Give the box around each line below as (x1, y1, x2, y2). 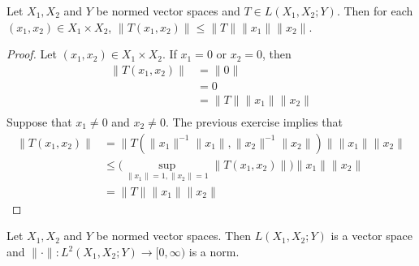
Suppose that (6, 113, 72, 130)
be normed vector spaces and (96, 2, 240, 19)
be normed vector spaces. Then (96, 227, 251, 244)
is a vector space (330, 227, 413, 244)
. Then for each (336, 2, 413, 19)
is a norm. (188, 243, 240, 260)
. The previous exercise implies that (165, 113, 343, 130)
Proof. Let (6, 45, 57, 62)
